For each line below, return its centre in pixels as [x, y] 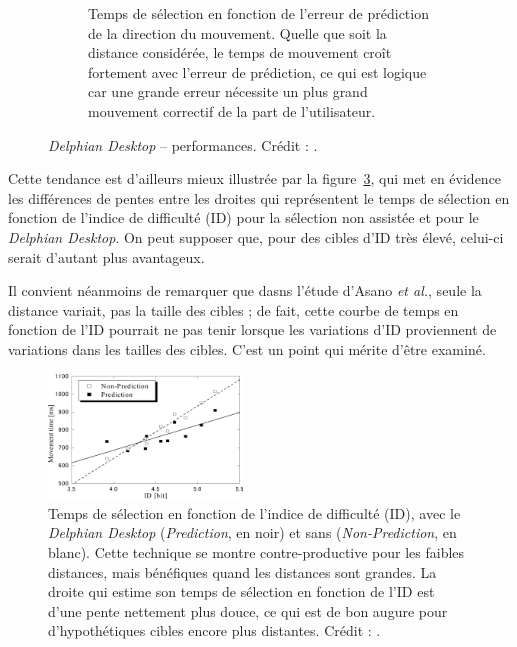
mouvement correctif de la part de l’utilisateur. [232, 110]
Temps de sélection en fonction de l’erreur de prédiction [258, 13]
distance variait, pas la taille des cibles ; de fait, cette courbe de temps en [233, 309]
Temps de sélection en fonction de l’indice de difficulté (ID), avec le [254, 512]
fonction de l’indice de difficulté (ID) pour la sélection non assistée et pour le [243, 217]
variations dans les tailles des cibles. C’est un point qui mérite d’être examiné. [247, 348]
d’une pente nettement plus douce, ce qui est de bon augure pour [248, 610]
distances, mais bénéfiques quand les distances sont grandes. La [242, 571]
